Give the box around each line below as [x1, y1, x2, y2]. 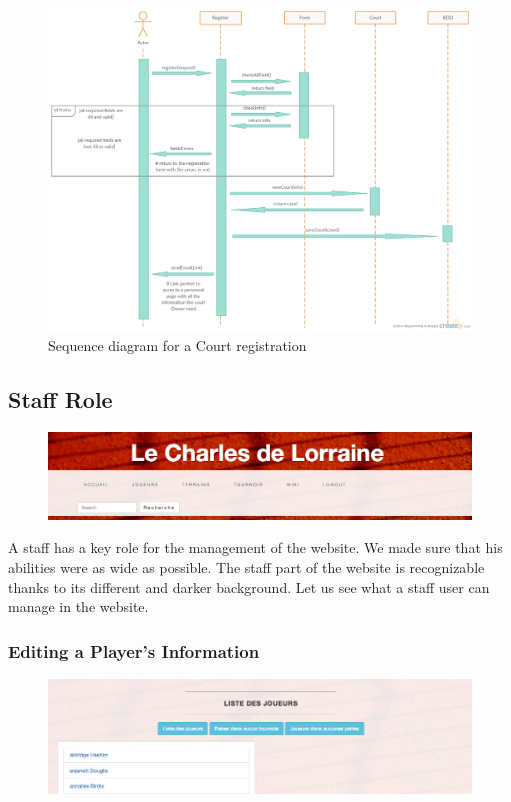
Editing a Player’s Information [8, 638, 260, 663]
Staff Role [8, 383, 113, 414]
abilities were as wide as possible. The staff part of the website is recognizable [8, 557, 485, 577]
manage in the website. [8, 596, 149, 617]
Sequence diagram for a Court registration [48, 334, 307, 355]
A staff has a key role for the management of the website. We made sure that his [8, 537, 503, 558]
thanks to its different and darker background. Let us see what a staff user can [8, 576, 490, 597]
